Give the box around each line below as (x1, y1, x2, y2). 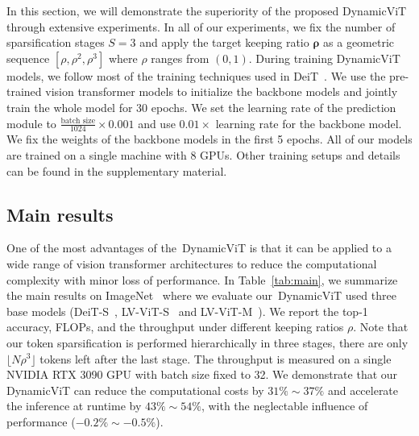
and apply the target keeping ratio (139, 34, 309, 51)
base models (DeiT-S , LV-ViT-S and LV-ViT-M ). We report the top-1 (6, 302, 368, 319)
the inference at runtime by (6, 397, 142, 414)
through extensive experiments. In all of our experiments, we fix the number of (6, 18, 396, 35)
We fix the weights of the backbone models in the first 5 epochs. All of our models (6, 131, 413, 147)
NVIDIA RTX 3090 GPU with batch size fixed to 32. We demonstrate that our (6, 366, 398, 383)
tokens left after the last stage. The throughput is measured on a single (39, 350, 392, 367)
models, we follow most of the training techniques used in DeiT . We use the (6, 67, 386, 84)
